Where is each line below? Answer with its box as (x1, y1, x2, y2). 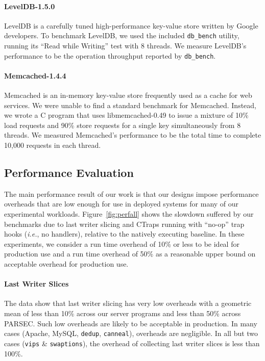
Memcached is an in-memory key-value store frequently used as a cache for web (4, 90, 252, 100)
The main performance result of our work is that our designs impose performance (4, 188, 259, 199)
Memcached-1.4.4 (4, 70, 66, 81)
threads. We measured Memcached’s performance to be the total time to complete (4, 130, 261, 140)
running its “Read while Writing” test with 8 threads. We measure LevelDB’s (4, 40, 247, 51)
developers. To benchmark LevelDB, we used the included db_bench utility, (4, 30, 239, 41)
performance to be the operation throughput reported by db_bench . (4, 50, 216, 61)
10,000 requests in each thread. (4, 140, 101, 150)
